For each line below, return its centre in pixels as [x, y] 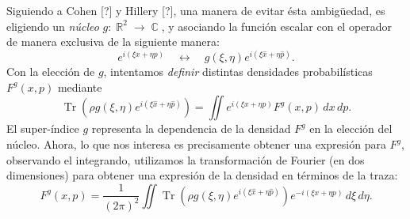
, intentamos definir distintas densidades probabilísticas [238, 72]
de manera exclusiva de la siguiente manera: [113, 42]
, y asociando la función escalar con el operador [277, 26]
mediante [80, 87]
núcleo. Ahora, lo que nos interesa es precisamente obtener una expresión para [196, 144]
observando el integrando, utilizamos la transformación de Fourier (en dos [186, 159]
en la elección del [351, 128]
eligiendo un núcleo [53, 26]
